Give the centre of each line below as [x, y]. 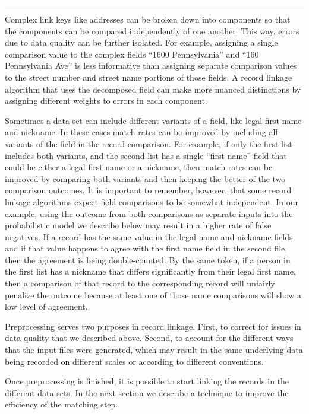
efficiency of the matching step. [62, 404]
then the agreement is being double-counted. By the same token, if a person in [148, 259]
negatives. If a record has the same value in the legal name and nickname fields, [150, 236]
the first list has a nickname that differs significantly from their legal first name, [150, 271]
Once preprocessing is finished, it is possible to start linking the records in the [147, 381]
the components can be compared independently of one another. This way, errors [152, 31]
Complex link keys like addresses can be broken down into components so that [148, 19]
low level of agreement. [46, 306]
